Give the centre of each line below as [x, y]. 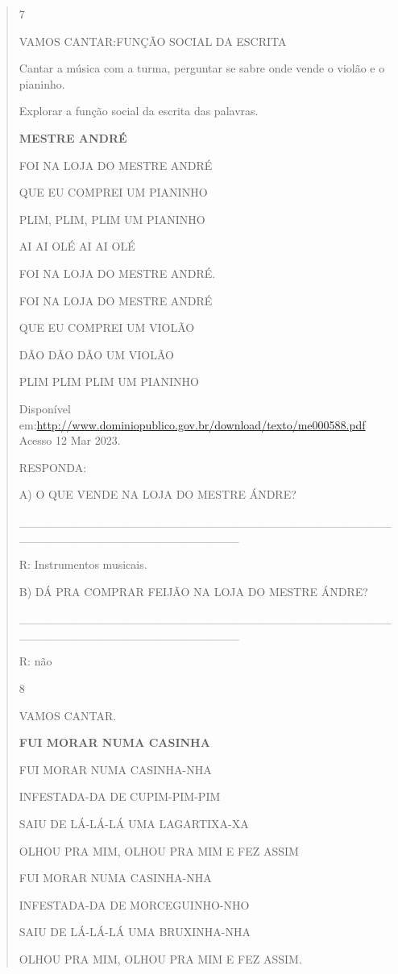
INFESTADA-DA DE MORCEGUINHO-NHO [134, 904]
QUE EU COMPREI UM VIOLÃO [107, 327]
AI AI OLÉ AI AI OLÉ [77, 246]
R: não [35, 661]
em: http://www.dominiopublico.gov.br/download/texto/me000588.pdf [192, 424]
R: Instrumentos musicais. [83, 564]
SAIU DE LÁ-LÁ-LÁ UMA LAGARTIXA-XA [134, 823]
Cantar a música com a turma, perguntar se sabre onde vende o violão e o [202, 68]
